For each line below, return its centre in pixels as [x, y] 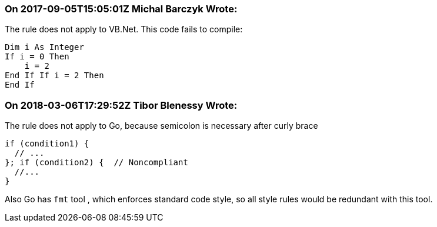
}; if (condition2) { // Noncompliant [96, 163]
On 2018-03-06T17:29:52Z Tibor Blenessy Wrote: [121, 105]
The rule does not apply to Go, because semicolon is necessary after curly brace [161, 126]
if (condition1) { [47, 144]
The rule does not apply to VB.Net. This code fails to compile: [124, 29]
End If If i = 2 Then [54, 76]
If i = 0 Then [37, 57]
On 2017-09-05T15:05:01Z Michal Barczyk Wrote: [121, 9]
